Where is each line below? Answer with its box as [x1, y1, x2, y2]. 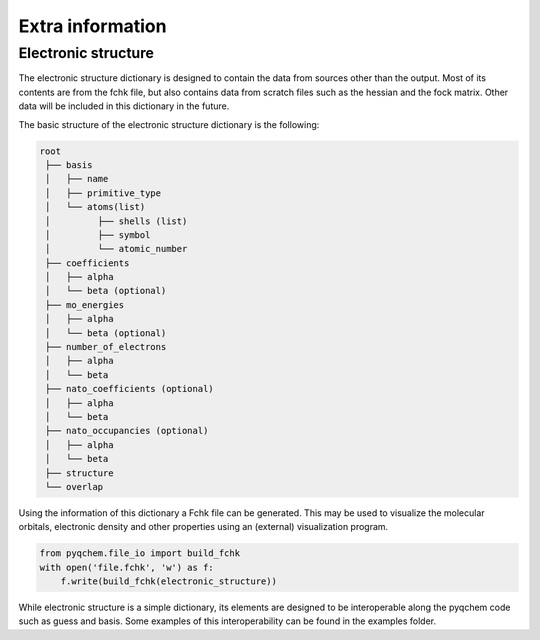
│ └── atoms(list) [45, 201, 146, 213]
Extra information [18, 15, 167, 37]
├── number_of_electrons [45, 341, 167, 353]
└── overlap [45, 481, 104, 492]
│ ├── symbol [45, 229, 151, 240]
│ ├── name [45, 173, 109, 185]
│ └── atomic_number [45, 243, 188, 255]
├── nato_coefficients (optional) [45, 383, 214, 395]
